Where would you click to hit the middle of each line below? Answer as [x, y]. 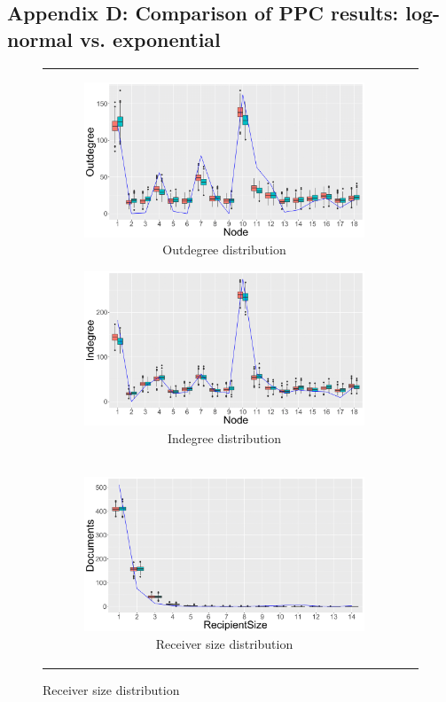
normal [40, 39]
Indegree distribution [224, 437]
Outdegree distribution [224, 250]
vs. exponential [150, 39]
